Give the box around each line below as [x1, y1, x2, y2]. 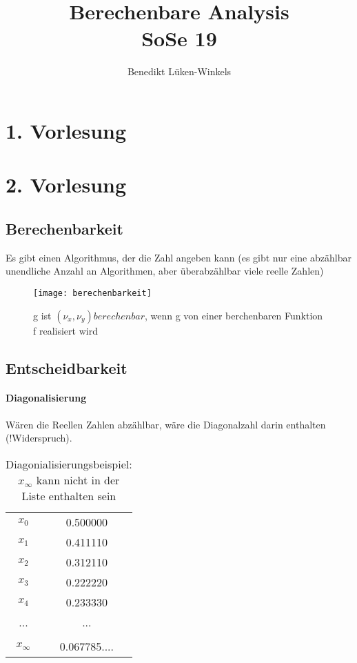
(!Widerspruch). [6, 431, 72, 445]
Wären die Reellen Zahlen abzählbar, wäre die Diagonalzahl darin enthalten [6, 417, 326, 431]
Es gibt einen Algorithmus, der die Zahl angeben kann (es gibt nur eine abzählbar [6, 250, 351, 264]
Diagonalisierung [6, 390, 87, 405]
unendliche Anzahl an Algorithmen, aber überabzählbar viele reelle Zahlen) [6, 264, 324, 278]
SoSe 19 [141, 24, 217, 52]
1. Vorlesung [6, 116, 127, 144]
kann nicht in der [36, 471, 120, 488]
